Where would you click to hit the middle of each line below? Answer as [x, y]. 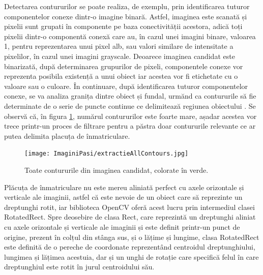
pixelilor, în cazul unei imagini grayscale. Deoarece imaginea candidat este [120, 56]
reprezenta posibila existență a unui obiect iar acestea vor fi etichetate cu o [121, 76]
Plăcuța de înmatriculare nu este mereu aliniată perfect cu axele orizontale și [124, 187]
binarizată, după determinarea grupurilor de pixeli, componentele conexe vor [124, 66]
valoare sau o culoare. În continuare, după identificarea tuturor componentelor [126, 86]
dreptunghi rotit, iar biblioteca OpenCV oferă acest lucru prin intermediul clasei [129, 207]
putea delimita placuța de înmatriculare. [67, 135]
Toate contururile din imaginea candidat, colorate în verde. [116, 170]
